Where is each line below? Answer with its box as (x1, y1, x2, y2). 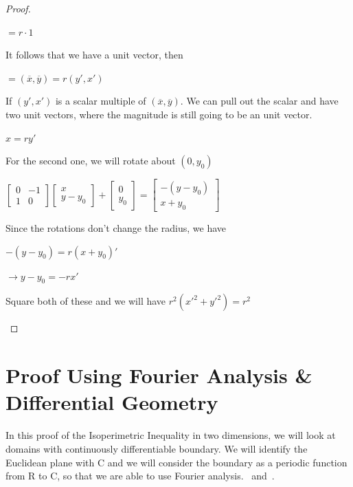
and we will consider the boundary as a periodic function (107, 455, 348, 469)
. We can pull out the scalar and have (180, 94, 339, 108)
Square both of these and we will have (5, 294, 166, 308)
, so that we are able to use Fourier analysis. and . (57, 468, 275, 483)
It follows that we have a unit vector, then (5, 47, 183, 62)
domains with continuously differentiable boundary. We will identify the (5, 441, 308, 455)
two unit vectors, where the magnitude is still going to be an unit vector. (5, 107, 312, 121)
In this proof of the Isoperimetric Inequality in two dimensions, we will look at (5, 428, 336, 442)
